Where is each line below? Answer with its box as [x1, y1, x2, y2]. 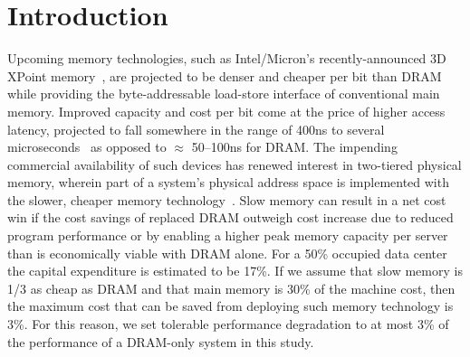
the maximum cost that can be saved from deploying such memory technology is [7, 296, 454, 315]
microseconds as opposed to [7, 137, 167, 156]
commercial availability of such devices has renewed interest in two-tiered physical [7, 155, 462, 174]
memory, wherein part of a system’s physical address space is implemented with [7, 173, 449, 192]
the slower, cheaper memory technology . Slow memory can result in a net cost [7, 190, 446, 209]
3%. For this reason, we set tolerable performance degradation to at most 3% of [7, 315, 449, 334]
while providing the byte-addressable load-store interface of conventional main [7, 84, 440, 103]
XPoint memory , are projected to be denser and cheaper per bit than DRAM [7, 66, 442, 85]
